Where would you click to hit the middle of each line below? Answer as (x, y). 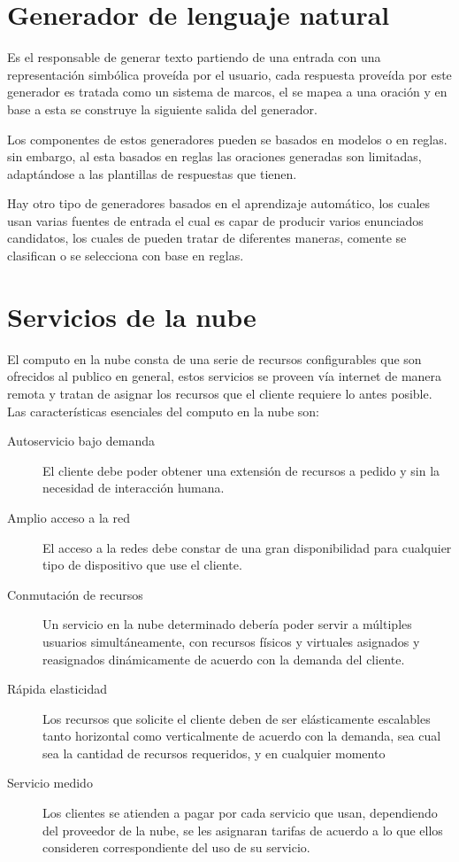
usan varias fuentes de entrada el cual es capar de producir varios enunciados (215, 220)
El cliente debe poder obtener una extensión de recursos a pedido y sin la (241, 470)
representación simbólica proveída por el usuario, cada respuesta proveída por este (229, 74)
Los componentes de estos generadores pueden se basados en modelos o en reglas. (227, 139)
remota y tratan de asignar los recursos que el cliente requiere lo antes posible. (220, 393)
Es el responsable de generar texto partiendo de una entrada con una (194, 57)
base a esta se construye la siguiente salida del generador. (162, 109)
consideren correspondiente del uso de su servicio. (176, 847)
